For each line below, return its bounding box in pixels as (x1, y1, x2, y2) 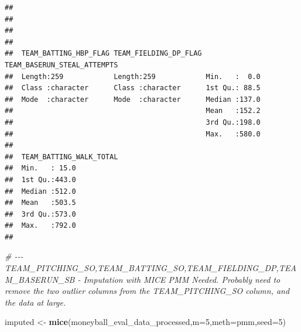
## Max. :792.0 (5, 221, 76, 230)
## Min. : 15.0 (5, 164, 76, 173)
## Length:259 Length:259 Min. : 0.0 (5, 72, 261, 81)
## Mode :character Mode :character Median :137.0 (5, 95, 261, 104)
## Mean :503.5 (5, 198, 76, 207)
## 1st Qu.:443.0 (5, 175, 76, 184)
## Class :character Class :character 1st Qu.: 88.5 (5, 84, 261, 93)
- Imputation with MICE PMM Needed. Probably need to (77, 273, 281, 285)
